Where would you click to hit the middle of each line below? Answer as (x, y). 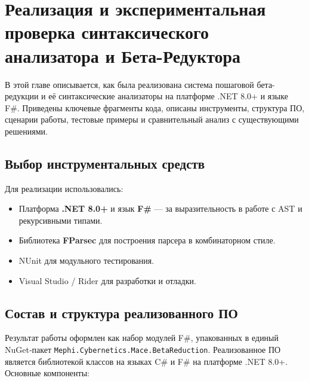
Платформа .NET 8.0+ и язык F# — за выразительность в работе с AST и (160, 208)
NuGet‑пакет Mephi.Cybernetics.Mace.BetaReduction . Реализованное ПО (143, 350)
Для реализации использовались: (64, 188)
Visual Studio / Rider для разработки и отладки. (107, 280)
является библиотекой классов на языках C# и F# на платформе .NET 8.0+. (146, 361)
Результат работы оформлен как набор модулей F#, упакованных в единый (142, 338)
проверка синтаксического (107, 32)
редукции (22, 96)
